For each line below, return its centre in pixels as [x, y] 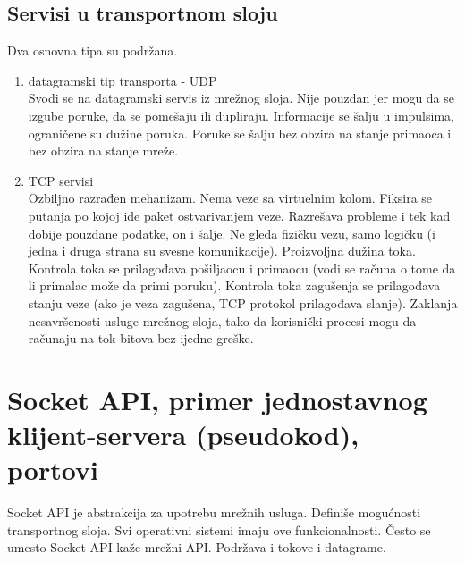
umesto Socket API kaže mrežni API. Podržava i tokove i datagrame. [197, 547]
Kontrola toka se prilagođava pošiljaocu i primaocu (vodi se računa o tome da [242, 268]
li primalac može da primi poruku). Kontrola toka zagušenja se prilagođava [234, 285]
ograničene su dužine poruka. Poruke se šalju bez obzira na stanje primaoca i [240, 133]
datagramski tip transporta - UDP [123, 80]
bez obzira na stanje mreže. [103, 151]
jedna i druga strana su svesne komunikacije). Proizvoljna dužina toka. [222, 251]
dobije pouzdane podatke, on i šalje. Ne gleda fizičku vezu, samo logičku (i [232, 233]
